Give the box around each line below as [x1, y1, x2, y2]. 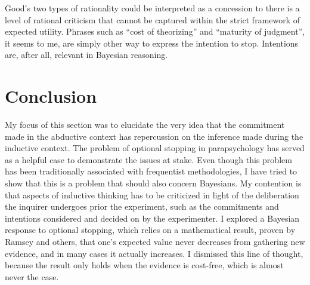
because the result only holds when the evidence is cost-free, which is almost [5, 259, 284, 271]
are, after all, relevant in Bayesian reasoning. [5, 48, 168, 61]
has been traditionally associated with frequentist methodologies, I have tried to [5, 165, 297, 177]
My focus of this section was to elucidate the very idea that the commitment [5, 118, 285, 131]
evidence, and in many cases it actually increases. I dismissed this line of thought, [5, 247, 303, 259]
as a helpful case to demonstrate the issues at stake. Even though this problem [5, 153, 292, 166]
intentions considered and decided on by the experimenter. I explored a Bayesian [5, 212, 300, 224]
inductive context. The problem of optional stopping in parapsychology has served [5, 142, 305, 154]
